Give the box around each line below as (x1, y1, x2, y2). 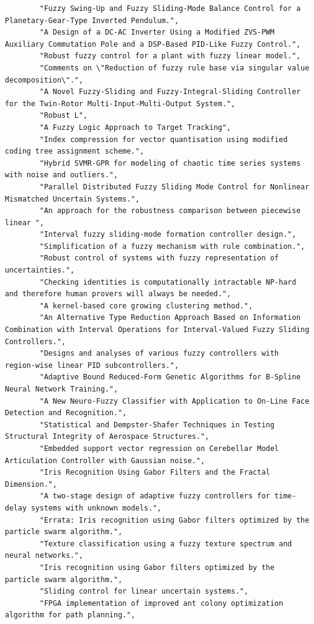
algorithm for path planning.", (5, 611, 135, 620)
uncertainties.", (5, 266, 75, 275)
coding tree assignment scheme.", (5, 147, 145, 156)
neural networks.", (5, 551, 83, 560)
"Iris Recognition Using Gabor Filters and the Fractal (39, 468, 270, 477)
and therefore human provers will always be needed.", (5, 290, 231, 299)
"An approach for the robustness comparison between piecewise (39, 206, 301, 215)
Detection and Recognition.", (5, 409, 127, 418)
